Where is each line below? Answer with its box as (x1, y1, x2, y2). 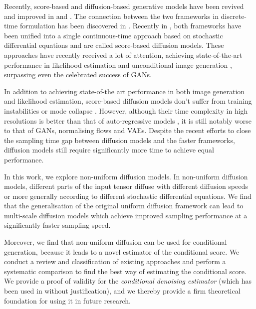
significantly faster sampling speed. (4, 220, 111, 230)
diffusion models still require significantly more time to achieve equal (4, 145, 214, 155)
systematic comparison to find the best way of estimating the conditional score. (4, 266, 247, 276)
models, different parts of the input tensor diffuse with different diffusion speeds (4, 181, 248, 191)
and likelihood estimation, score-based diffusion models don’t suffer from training (4, 96, 252, 106)
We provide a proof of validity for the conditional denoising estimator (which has (4, 276, 252, 286)
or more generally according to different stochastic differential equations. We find (4, 190, 252, 201)
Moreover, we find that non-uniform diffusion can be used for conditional (4, 237, 227, 247)
